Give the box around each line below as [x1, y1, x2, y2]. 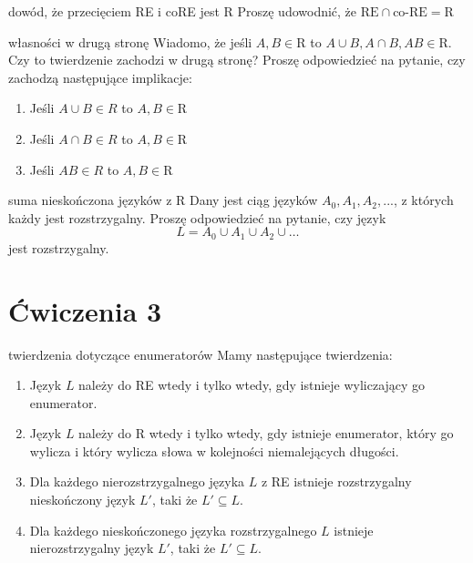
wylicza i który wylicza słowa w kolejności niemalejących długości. [29, 441, 399, 460]
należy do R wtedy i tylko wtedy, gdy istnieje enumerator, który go [78, 424, 454, 443]
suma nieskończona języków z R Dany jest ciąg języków [8, 190, 318, 210]
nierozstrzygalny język [29, 538, 154, 558]
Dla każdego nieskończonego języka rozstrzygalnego [29, 520, 317, 539]
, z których [393, 190, 454, 210]
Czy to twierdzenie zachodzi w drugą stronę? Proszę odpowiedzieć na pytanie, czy [8, 50, 466, 69]
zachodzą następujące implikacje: [8, 67, 192, 87]
